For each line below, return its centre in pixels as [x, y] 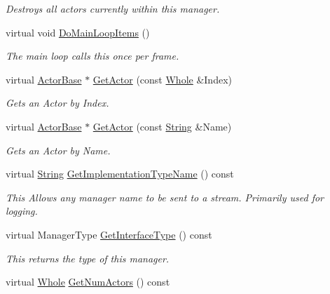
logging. [22, 211]
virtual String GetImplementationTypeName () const [120, 174]
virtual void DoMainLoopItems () [78, 32]
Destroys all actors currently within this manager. [113, 8]
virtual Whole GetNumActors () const [88, 282]
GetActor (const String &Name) [162, 126]
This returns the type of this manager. [88, 258]
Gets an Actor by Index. [57, 103]
